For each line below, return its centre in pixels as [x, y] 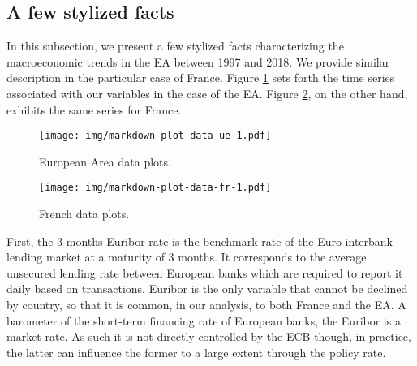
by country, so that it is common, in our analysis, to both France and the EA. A [206, 305]
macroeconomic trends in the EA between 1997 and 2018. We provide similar [198, 61]
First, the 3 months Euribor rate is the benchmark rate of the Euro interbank [200, 241]
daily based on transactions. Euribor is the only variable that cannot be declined [207, 288]
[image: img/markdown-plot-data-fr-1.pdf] [155, 188]
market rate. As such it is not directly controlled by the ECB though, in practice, [209, 336]
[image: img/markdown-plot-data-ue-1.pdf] [155, 136]
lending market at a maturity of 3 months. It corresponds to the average [187, 257]
